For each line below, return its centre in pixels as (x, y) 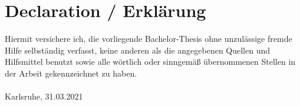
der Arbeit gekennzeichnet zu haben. (71, 73)
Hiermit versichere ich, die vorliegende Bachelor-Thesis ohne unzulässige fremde (149, 39)
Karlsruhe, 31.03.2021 (44, 96)
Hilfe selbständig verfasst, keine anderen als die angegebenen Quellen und (138, 50)
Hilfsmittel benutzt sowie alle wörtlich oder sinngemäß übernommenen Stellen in (150, 62)
